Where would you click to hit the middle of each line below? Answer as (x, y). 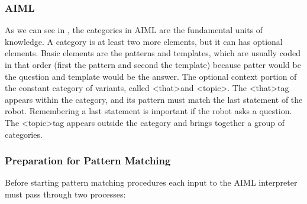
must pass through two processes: (65, 194)
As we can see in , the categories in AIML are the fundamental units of (134, 30)
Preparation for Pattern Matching (88, 161)
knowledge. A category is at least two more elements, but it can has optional (144, 41)
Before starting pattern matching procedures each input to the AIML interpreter (151, 182)
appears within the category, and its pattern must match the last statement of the (154, 99)
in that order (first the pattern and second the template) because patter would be (153, 64)
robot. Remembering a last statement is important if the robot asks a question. (148, 111)
